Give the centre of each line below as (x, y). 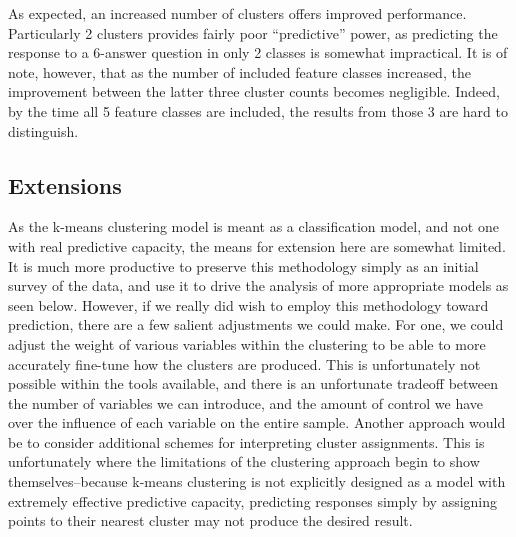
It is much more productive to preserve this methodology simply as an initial (243, 265)
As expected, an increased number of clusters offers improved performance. (237, 13)
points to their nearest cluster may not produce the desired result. (210, 520)
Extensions (65, 184)
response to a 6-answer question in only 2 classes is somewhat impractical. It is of (258, 52)
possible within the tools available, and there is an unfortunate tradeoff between (253, 383)
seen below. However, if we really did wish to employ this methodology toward (248, 304)
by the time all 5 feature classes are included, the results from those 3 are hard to (258, 110)
